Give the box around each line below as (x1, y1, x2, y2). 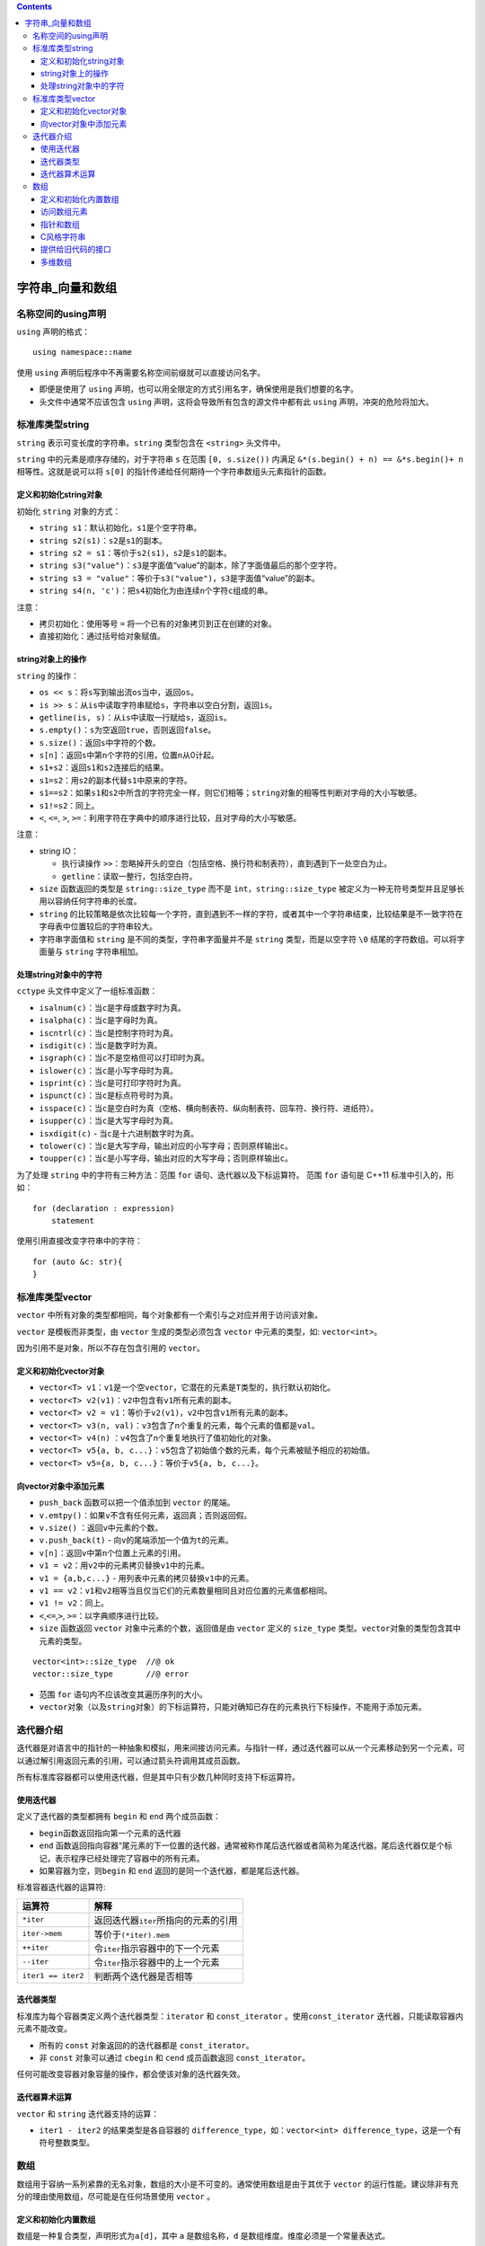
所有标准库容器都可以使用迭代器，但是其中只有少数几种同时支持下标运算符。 (16, 1771, 300, 1782)
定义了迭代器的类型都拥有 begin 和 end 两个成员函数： (16, 1811, 222, 1822)
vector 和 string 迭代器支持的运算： (16, 2108, 159, 2119)
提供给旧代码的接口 (40, 243, 111, 255)
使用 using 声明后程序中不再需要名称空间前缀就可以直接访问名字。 (16, 367, 266, 377)
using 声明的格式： (16, 326, 91, 337)
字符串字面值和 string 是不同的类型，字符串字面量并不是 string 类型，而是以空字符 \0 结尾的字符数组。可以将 (39, 933, 457, 944)
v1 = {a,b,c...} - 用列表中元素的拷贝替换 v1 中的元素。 (39, 1572, 254, 1583)
